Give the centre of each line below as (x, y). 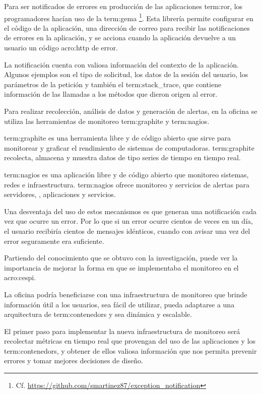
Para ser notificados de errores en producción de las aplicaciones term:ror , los (123, 6)
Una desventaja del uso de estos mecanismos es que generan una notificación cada (130, 211)
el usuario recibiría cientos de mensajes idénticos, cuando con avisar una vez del (127, 231)
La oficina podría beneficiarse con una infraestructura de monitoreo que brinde (126, 294)
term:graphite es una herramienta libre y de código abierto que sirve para (118, 138)
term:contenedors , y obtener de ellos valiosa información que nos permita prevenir (130, 350)
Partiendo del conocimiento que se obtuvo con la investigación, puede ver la (121, 258)
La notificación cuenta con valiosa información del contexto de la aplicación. (121, 64)
